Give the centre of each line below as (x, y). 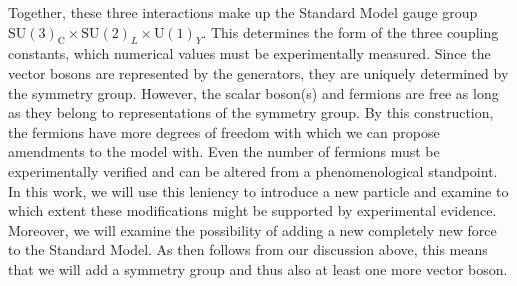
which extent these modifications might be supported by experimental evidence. (252, 210)
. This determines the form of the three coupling (350, 31)
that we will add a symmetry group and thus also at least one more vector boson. (258, 268)
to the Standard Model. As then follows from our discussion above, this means (248, 249)
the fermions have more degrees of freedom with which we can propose (224, 131)
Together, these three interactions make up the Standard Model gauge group (243, 12)
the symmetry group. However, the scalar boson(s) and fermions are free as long (253, 92)
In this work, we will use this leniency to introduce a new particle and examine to (258, 190)
